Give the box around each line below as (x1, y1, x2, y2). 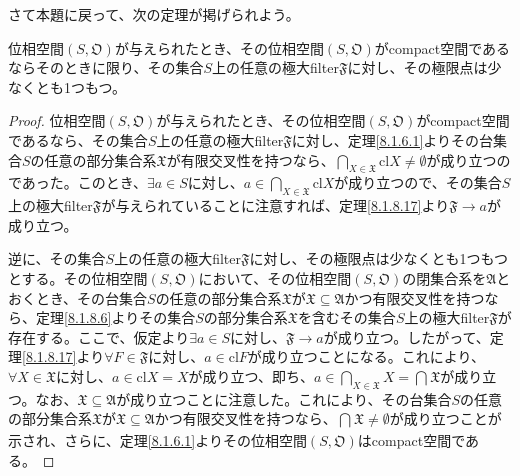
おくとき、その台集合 (8, 287, 148, 308)
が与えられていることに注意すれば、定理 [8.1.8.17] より (101, 195, 450, 216)
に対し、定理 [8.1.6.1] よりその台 (291, 129, 494, 150)
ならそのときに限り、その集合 (8, 57, 204, 78)
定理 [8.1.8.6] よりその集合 (35, 307, 196, 328)
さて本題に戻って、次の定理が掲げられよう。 (8, 4, 300, 24)
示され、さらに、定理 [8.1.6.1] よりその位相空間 (8, 430, 307, 451)
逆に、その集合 (8, 248, 106, 269)
